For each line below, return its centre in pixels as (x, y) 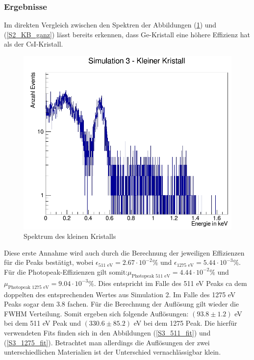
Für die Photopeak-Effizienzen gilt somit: (66, 271)
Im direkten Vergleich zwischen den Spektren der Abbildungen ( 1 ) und (110, 25)
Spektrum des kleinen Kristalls (70, 236)
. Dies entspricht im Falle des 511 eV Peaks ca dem (170, 283)
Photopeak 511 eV (151, 276)
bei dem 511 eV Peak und (42, 323)
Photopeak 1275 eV (28, 287)
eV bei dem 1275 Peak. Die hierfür (185, 323)
